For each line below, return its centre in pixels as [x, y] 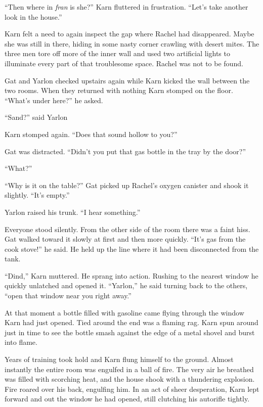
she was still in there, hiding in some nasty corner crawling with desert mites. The [132, 43]
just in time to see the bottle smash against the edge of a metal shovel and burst [130, 332]
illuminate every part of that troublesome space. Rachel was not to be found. [124, 63]
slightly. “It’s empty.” [37, 195]
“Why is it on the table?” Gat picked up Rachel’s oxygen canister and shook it [127, 185]
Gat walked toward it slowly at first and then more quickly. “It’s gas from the [125, 239]
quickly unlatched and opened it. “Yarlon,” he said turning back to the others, [126, 285]
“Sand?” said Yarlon [36, 117]
